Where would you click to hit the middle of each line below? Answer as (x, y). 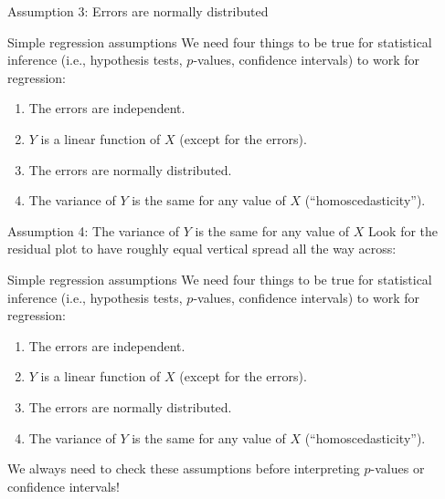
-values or (397, 468)
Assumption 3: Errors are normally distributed (138, 11)
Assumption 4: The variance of (94, 230)
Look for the (403, 230)
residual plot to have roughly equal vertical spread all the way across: (202, 249)
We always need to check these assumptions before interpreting (184, 468)
